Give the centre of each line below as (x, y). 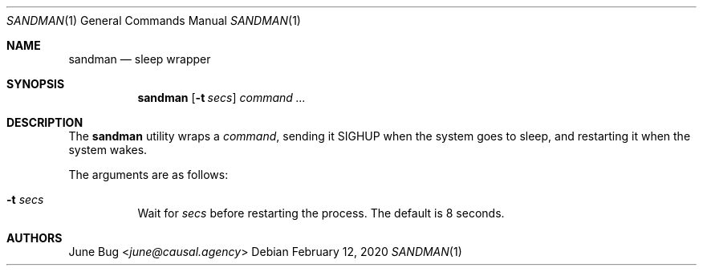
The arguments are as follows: (148, 175)
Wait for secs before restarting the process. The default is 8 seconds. (321, 213)
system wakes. (108, 150)
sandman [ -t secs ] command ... (221, 97)
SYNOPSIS (36, 84)
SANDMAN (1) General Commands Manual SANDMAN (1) (154, 20)
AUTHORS (35, 238)
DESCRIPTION (45, 122)
